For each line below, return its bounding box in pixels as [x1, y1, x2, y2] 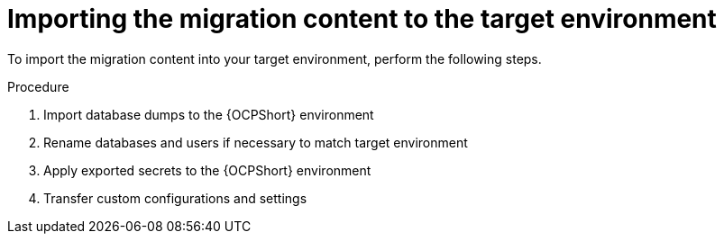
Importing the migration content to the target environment [7, 4, 717, 34]
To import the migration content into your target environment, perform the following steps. [7, 50, 542, 67]
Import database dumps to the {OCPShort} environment [43, 106, 374, 122]
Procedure [7, 78, 69, 94]
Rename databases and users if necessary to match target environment [43, 134, 468, 150]
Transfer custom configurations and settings [43, 190, 307, 206]
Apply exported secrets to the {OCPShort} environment [43, 162, 371, 178]
